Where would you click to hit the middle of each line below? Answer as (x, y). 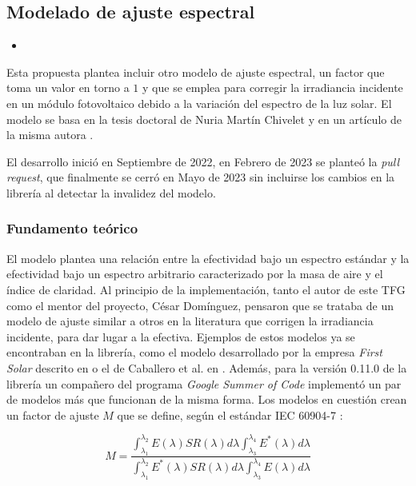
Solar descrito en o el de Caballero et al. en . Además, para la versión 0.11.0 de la (207, 367)
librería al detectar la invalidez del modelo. (111, 192)
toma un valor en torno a (68, 88)
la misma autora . (50, 135)
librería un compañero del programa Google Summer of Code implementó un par (204, 383)
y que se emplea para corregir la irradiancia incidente (273, 88)
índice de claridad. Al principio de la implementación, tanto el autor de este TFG (206, 289)
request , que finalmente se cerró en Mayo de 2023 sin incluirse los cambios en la (201, 177)
